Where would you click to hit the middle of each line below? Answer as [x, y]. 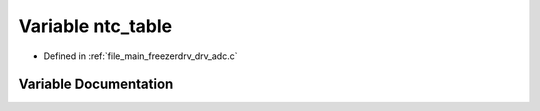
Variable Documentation [96, 84]
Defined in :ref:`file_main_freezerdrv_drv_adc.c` [140, 56]
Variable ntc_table [95, 26]
